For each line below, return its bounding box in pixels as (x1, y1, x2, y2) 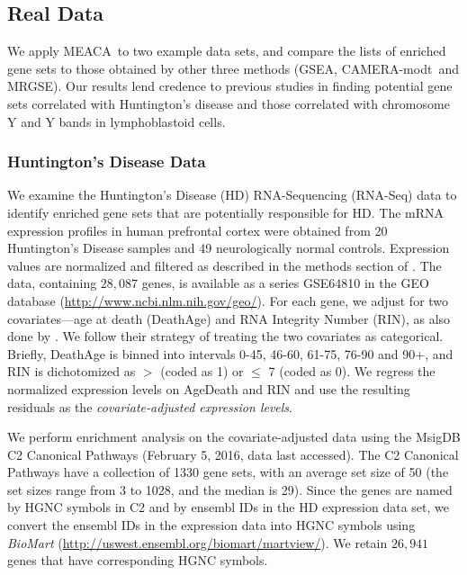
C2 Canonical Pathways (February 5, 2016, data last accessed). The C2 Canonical (7, 445, 459, 463)
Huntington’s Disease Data (7, 150, 206, 173)
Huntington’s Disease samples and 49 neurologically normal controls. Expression (7, 238, 450, 257)
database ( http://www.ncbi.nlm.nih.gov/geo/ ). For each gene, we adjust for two (7, 291, 449, 310)
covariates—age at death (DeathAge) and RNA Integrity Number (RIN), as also (7, 309, 451, 328)
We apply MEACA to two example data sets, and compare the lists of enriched (7, 41, 446, 60)
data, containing (7, 274, 97, 292)
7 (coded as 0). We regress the (268, 362, 436, 381)
